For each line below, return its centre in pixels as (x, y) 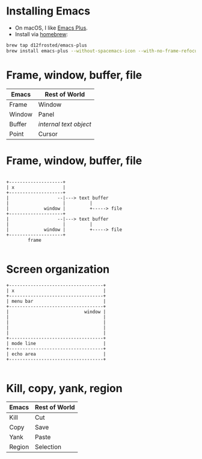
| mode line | (56, 343)
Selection (48, 447)
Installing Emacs (48, 11)
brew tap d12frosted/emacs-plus (47, 45)
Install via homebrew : (41, 34)
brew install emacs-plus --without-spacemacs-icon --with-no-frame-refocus (103, 51)
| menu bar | (56, 301)
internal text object (65, 124)
